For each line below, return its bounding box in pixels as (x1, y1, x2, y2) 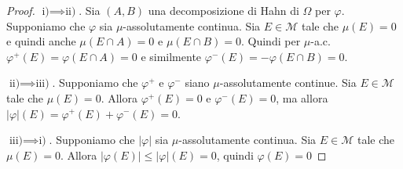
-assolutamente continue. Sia (219, 74, 357, 91)
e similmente (141, 48, 202, 64)
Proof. (6, 2, 35, 18)
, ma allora (276, 89, 328, 106)
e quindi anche (6, 33, 76, 49)
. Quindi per (241, 33, 301, 49)
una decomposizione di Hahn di (148, 2, 299, 18)
